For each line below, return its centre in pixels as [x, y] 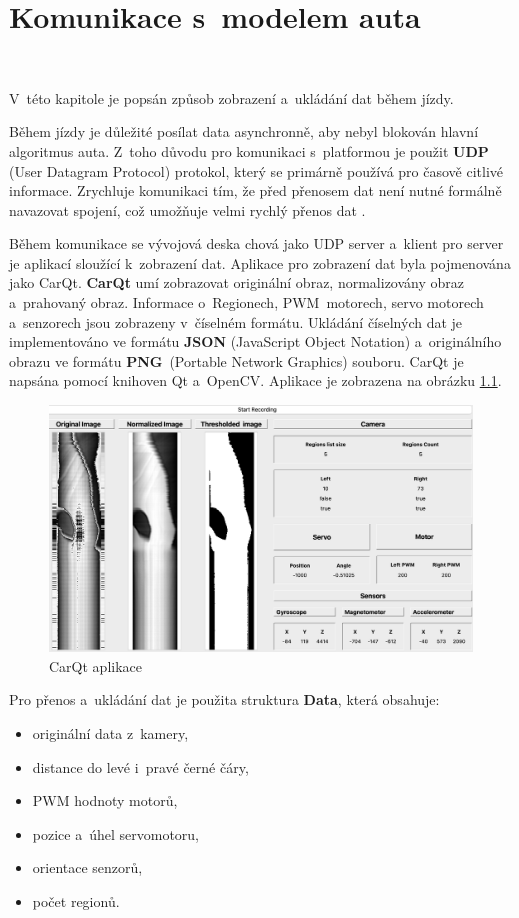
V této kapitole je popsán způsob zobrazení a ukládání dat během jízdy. [231, 97]
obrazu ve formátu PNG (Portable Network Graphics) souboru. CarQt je [236, 360]
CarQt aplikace [95, 665]
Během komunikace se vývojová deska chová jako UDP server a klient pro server [256, 243]
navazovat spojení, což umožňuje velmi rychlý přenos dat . [187, 209]
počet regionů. [76, 900]
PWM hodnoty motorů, [105, 800]
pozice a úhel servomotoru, [116, 833]
